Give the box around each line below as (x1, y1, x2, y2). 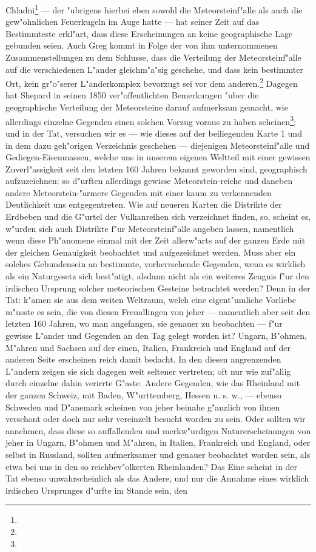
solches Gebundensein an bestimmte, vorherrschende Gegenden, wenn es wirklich (5, 257, 306, 270)
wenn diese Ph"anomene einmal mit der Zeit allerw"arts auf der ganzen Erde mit (5, 234, 306, 247)
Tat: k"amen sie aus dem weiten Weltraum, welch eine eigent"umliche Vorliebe (5, 293, 296, 306)
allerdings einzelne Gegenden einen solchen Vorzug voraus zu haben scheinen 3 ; (5, 113, 296, 128)
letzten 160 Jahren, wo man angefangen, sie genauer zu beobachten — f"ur (5, 317, 283, 330)
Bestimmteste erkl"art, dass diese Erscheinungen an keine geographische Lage (5, 27, 293, 39)
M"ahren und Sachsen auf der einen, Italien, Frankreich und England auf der (5, 341, 291, 353)
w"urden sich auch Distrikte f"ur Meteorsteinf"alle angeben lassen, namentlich (5, 222, 294, 234)
